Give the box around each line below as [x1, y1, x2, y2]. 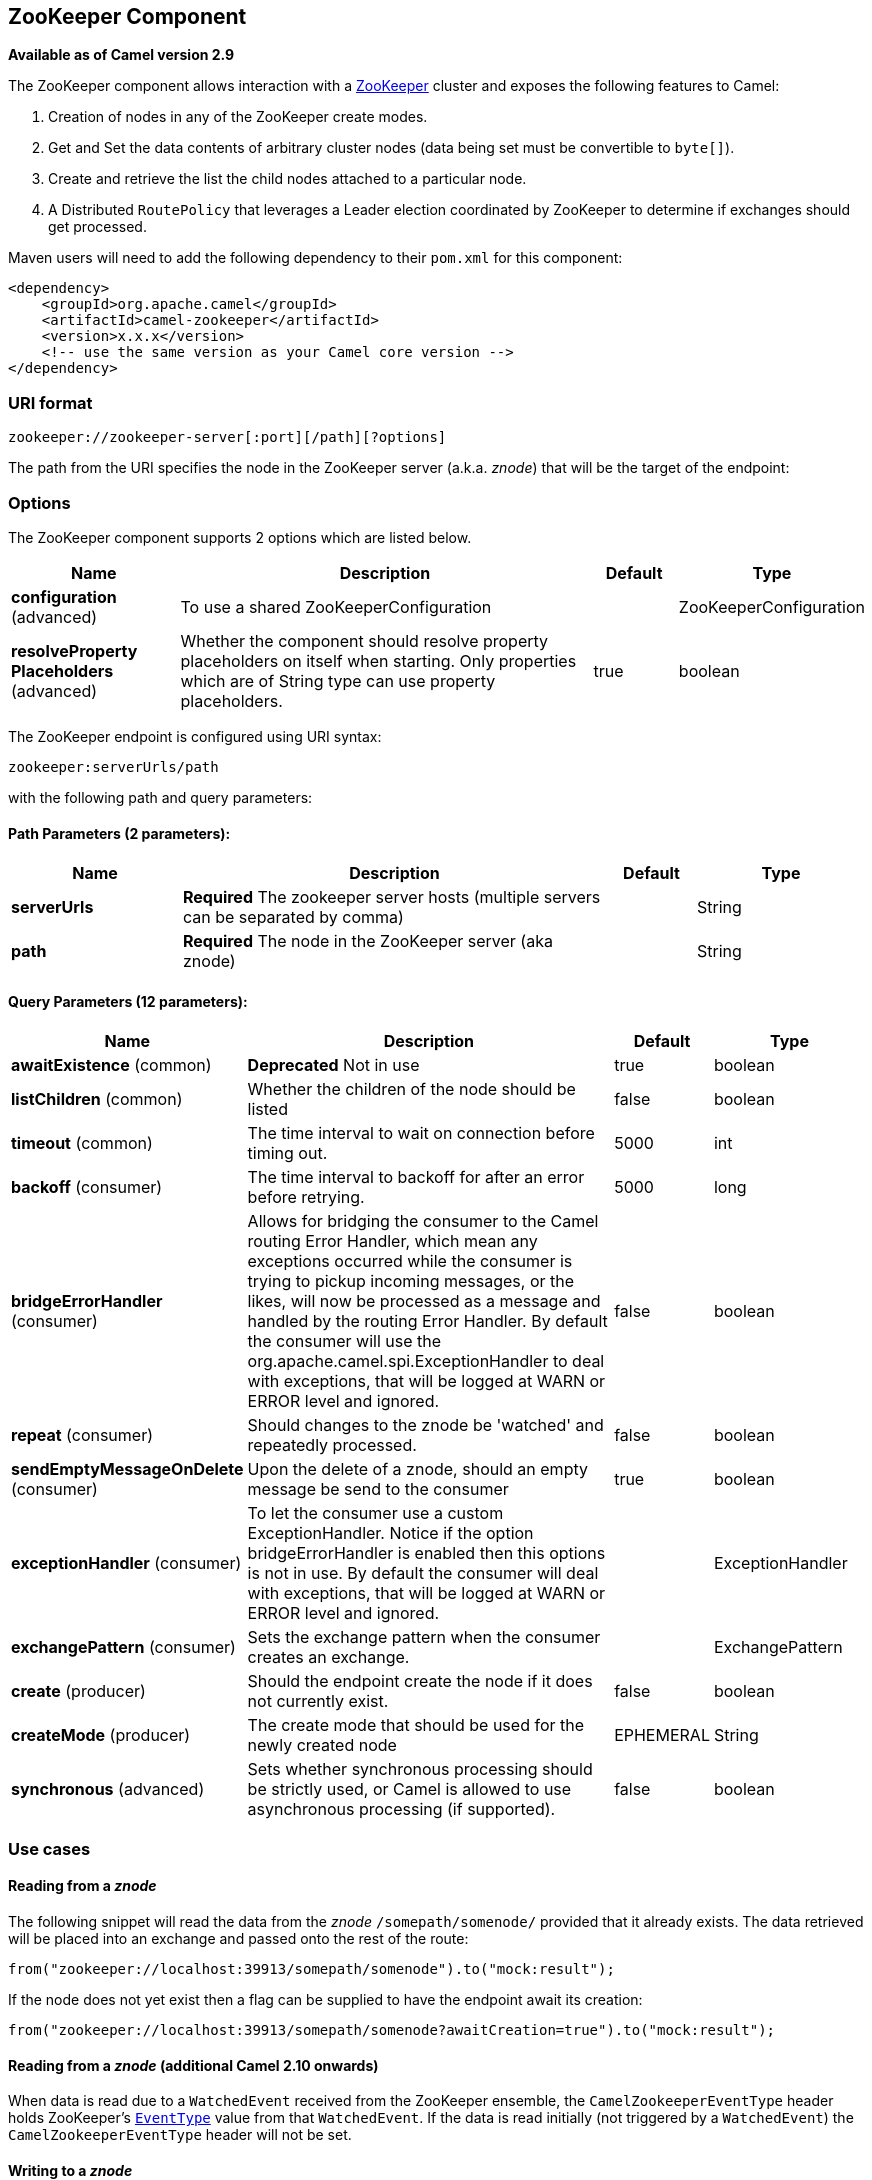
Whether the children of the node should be [247, 1079, 576, 1100]
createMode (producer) [11, 1725, 191, 1746]
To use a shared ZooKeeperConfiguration [180, 596, 492, 617]
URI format [8, 392, 93, 413]
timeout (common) [11, 1133, 153, 1154]
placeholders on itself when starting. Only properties [180, 650, 577, 671]
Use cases [8, 1838, 91, 1859]
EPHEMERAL [614, 1725, 710, 1746]
